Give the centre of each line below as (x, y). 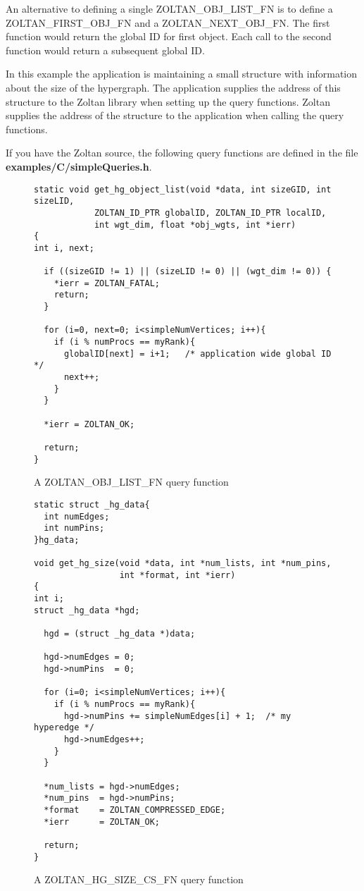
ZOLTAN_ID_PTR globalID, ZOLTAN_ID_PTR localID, (210, 213)
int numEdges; (77, 516)
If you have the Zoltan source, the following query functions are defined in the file (182, 153)
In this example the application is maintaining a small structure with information (182, 74)
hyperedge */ (64, 728)
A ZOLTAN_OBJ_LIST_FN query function (131, 482)
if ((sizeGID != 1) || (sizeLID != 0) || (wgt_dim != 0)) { (188, 272)
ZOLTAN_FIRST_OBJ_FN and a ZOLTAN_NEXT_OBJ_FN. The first (168, 22)
